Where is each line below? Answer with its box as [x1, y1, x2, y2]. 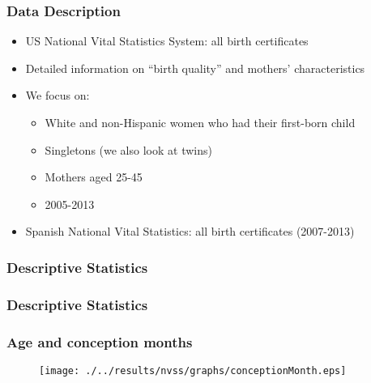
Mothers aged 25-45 [45, 168, 143, 185]
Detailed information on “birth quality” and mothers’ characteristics [25, 59, 365, 76]
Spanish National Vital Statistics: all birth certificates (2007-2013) [25, 223, 355, 240]
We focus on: [25, 87, 90, 104]
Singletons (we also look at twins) [45, 141, 212, 158]
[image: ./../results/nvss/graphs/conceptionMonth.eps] [39, 364, 347, 377]
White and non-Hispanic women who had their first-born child [45, 114, 356, 130]
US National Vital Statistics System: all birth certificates [25, 32, 309, 49]
